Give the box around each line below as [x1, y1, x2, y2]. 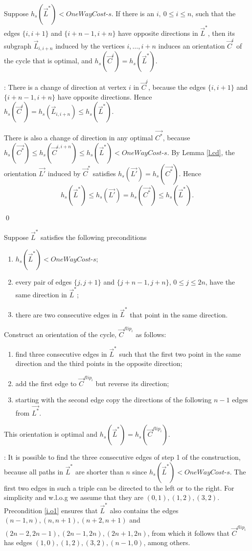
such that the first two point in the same [119, 348, 241, 359]
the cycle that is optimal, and [4, 55, 92, 66]
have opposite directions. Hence [57, 91, 152, 102]
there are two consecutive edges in [15, 309, 118, 319]
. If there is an [111, 8, 154, 18]
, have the [205, 276, 235, 287]
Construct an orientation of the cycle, [4, 329, 116, 339]
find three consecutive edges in [15, 348, 107, 359]
